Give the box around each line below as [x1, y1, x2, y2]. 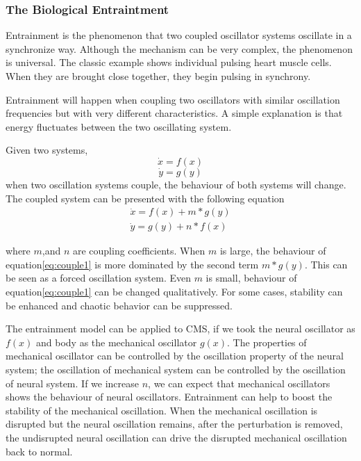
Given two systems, [6, 143, 88, 157]
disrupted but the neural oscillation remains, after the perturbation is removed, [6, 416, 343, 431]
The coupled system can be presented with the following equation [6, 191, 285, 205]
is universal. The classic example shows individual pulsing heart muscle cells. [6, 55, 332, 70]
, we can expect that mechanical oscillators [148, 375, 330, 390]
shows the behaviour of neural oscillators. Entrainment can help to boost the [6, 389, 333, 404]
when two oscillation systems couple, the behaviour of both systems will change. [6, 177, 346, 191]
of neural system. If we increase [6, 375, 139, 390]
